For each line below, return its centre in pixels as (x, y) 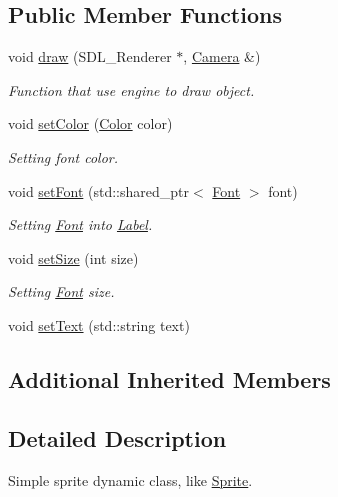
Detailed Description (117, 437)
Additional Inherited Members (169, 378)
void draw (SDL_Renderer (90, 56)
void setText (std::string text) (99, 324)
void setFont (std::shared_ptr (98, 190)
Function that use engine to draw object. (131, 89)
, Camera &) (222, 56)
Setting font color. (63, 156)
